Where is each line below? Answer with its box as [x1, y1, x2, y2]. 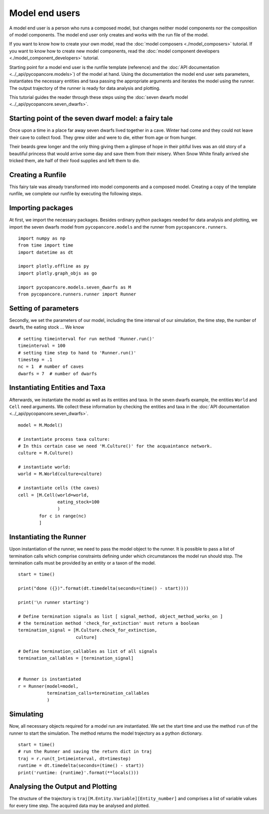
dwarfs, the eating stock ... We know [9, 324, 85, 330]
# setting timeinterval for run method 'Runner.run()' [18, 336, 155, 341]
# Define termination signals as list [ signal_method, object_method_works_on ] [18, 613, 223, 619]
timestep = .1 [18, 357, 52, 362]
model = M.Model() [18, 422, 63, 428]
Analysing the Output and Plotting [9, 783, 117, 791]
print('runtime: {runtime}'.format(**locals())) [18, 770, 139, 776]
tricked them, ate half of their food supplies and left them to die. [9, 157, 140, 163]
